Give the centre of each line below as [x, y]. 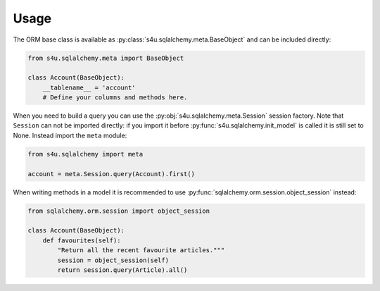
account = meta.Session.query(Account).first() [111, 174]
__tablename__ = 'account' [89, 87]
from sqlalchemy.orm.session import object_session [119, 211]
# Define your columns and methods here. [115, 98]
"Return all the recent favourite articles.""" [141, 250]
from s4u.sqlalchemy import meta [85, 154]
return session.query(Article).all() [122, 270]
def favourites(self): [82, 240]
